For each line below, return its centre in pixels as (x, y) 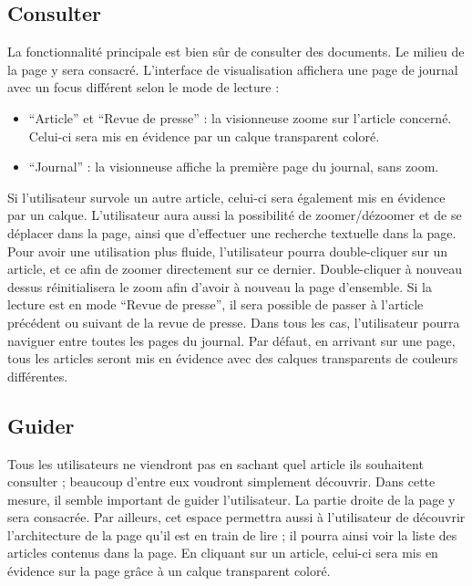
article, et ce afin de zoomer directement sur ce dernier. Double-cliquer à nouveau (235, 269)
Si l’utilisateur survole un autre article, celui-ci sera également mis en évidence (226, 197)
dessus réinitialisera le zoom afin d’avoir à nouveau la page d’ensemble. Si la (220, 286)
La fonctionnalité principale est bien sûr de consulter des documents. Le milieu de (236, 52)
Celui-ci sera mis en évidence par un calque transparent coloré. (204, 136)
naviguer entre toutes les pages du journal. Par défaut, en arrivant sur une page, (231, 340)
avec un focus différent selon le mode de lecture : (144, 87)
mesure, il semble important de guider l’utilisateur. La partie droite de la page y (231, 499)
